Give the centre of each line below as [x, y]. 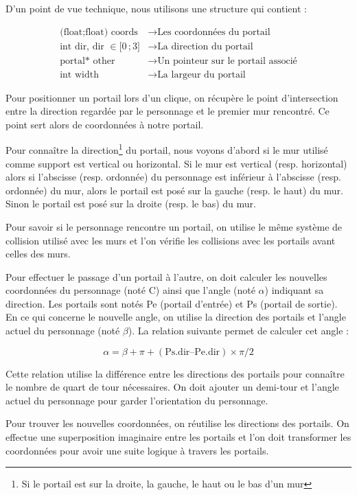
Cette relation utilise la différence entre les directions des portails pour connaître [175, 373]
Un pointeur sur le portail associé [227, 61]
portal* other [88, 61]
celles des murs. [38, 254]
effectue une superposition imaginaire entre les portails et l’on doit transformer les [178, 437]
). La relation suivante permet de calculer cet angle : [238, 331]
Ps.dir [177, 352]
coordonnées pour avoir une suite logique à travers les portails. [137, 450]
